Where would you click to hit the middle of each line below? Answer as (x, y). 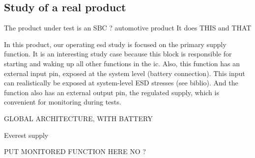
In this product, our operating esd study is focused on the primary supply (115, 44)
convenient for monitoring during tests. (63, 102)
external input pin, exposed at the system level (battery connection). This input (125, 73)
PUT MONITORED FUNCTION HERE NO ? (75, 151)
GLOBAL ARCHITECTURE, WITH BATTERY (78, 118)
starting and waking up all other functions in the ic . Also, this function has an (122, 63)
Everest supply (26, 135)
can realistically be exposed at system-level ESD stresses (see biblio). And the (121, 83)
